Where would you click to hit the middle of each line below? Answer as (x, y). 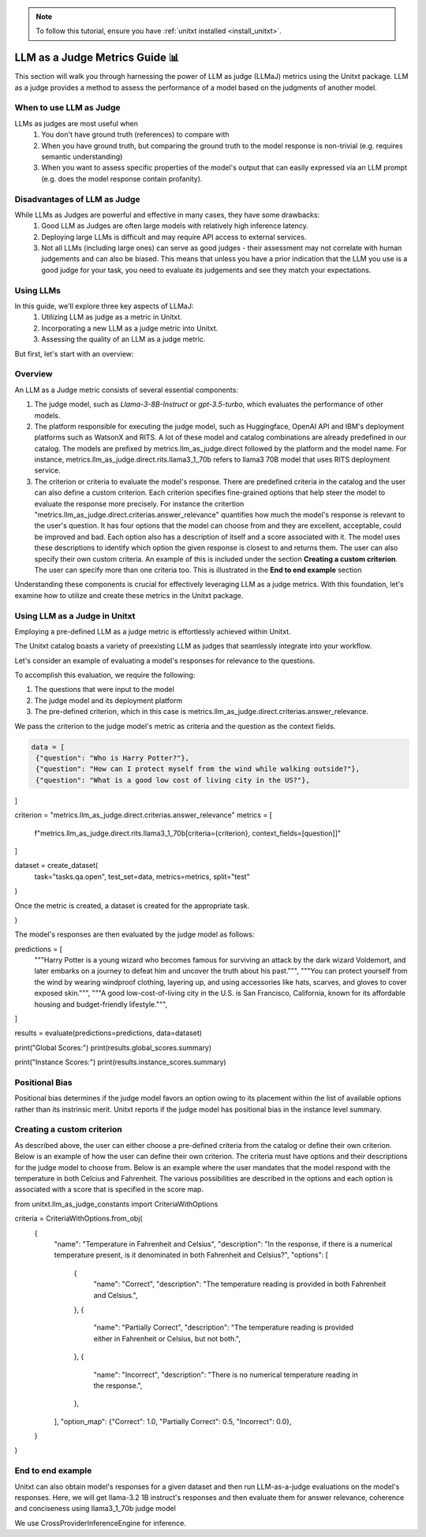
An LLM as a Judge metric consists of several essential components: (126, 390)
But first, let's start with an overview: (74, 353)
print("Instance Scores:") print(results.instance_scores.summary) (120, 1062)
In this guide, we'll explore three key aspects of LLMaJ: (104, 306)
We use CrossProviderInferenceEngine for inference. (101, 1523)
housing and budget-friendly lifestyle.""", (101, 1004)
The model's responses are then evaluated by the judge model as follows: (135, 934)
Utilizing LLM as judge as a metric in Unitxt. (112, 317)
